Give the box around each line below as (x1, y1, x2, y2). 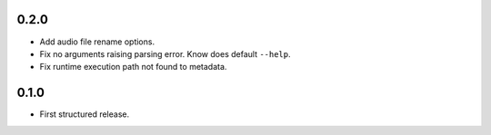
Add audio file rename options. (39, 36, 155, 47)
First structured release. (39, 109, 130, 120)
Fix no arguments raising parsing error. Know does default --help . (39, 48, 291, 59)
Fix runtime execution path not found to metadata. (39, 62, 227, 72)
